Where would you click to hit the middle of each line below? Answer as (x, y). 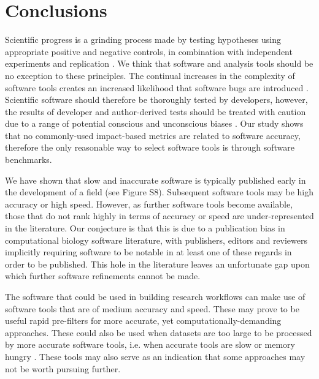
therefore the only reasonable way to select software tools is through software (150, 147)
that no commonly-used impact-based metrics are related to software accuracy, (153, 135)
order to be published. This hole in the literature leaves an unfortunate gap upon (157, 264)
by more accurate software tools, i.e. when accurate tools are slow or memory (150, 344)
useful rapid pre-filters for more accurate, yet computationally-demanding (143, 321)
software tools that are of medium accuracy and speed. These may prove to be (152, 308)
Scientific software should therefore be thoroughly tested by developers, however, (156, 99)
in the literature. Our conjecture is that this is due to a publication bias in (145, 228)
